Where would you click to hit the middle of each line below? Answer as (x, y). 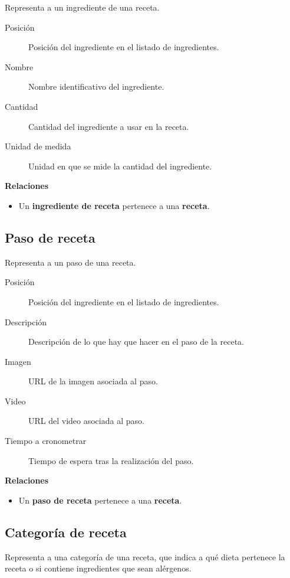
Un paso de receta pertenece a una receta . (100, 500)
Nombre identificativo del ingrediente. (96, 86)
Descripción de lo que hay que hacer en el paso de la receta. (136, 342)
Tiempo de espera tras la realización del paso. (111, 460)
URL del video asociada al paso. (86, 421)
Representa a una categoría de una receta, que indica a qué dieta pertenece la (145, 556)
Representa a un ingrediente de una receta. (82, 7)
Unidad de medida (38, 146)
